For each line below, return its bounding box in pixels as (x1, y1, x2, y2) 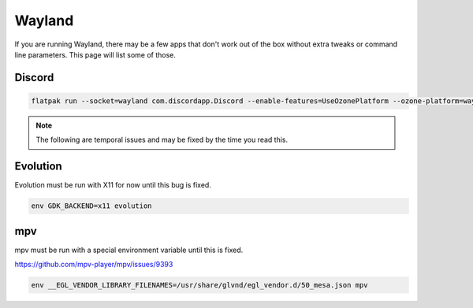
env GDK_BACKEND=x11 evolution (31, 202, 153, 210)
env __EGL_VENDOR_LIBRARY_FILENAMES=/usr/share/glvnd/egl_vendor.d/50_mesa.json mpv (31, 280, 368, 290)
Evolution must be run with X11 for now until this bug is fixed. (14, 180, 212, 190)
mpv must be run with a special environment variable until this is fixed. (14, 245, 244, 254)
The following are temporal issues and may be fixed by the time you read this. (35, 135, 288, 145)
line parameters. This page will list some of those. (14, 50, 177, 59)
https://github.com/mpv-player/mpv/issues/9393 (14, 260, 173, 269)
